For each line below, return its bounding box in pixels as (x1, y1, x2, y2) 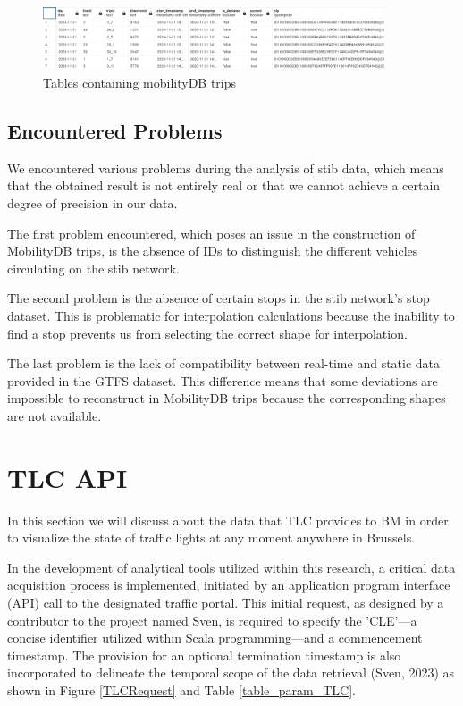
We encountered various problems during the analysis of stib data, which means (7, 158, 444, 177)
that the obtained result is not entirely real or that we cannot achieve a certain (7, 176, 441, 195)
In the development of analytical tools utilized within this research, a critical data (7, 558, 456, 576)
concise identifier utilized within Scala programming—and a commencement (7, 628, 423, 647)
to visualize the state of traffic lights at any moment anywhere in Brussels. (7, 528, 416, 547)
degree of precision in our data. (7, 194, 178, 212)
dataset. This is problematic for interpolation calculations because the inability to (7, 306, 455, 324)
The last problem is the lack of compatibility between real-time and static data (7, 354, 441, 373)
